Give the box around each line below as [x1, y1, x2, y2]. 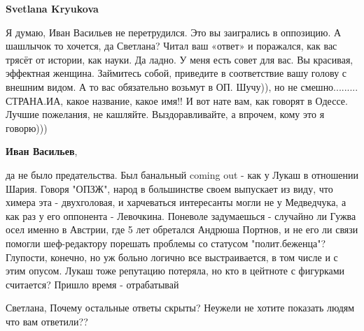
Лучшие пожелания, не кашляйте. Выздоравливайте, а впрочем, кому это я [6, 107, 325, 122]
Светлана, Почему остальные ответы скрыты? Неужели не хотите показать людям [6, 300, 355, 315]
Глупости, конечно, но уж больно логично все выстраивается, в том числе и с [6, 249, 338, 264]
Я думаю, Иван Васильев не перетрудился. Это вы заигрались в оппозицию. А [6, 24, 342, 39]
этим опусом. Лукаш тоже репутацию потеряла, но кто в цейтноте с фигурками [6, 263, 345, 278]
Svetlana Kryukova [6, 1, 99, 15]
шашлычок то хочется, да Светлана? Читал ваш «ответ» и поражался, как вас [6, 38, 337, 53]
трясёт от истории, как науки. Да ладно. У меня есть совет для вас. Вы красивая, [6, 52, 353, 66]
